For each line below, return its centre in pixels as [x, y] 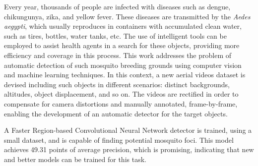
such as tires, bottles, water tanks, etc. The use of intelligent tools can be [115, 35]
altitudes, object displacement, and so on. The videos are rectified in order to [121, 94]
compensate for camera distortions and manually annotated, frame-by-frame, [121, 103]
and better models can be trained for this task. [75, 159]
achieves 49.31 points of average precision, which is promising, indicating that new [129, 149]
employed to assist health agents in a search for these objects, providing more [122, 45]
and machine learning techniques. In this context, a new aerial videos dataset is [125, 75]
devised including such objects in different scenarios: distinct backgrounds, [117, 84]
